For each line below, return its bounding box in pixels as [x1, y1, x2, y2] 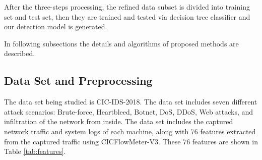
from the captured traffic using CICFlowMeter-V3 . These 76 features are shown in [4, 136, 258, 146]
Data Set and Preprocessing [4, 73, 153, 88]
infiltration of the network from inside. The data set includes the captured [4, 116, 233, 127]
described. [4, 48, 35, 59]
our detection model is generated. [4, 21, 107, 32]
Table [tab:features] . [4, 146, 66, 156]
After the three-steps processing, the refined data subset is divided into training [4, 2, 250, 12]
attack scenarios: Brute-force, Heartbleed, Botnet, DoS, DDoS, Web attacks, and [4, 106, 253, 117]
